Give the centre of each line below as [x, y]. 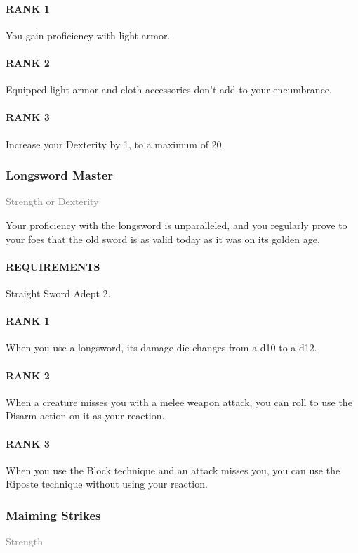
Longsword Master [60, 175]
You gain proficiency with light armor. [88, 35]
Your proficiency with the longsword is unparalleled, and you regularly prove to [177, 225]
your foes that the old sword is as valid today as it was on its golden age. [163, 239]
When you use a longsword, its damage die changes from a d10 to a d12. [161, 347]
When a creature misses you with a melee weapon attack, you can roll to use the [179, 402]
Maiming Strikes [53, 515]
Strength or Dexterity [52, 201]
